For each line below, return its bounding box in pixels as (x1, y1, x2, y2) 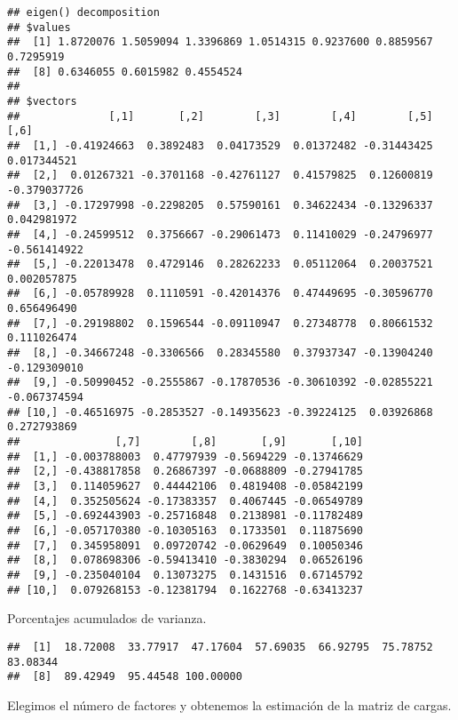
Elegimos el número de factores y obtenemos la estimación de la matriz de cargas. (7, 695, 452, 714)
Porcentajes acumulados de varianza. (7, 609, 207, 628)
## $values (7, 20, 71, 34)
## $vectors (7, 94, 77, 108)
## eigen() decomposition (7, 6, 160, 19)
